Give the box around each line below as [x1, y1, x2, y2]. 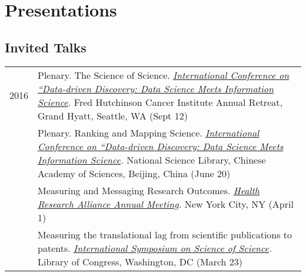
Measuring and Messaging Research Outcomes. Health [38, 183, 260, 197]
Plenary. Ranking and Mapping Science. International [38, 125, 260, 139]
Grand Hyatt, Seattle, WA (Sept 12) [38, 108, 188, 122]
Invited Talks [5, 38, 87, 56]
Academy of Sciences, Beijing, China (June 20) [38, 166, 231, 180]
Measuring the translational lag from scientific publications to [38, 227, 292, 241]
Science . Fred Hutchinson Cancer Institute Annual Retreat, [38, 95, 282, 109]
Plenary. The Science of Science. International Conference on [38, 68, 290, 82]
